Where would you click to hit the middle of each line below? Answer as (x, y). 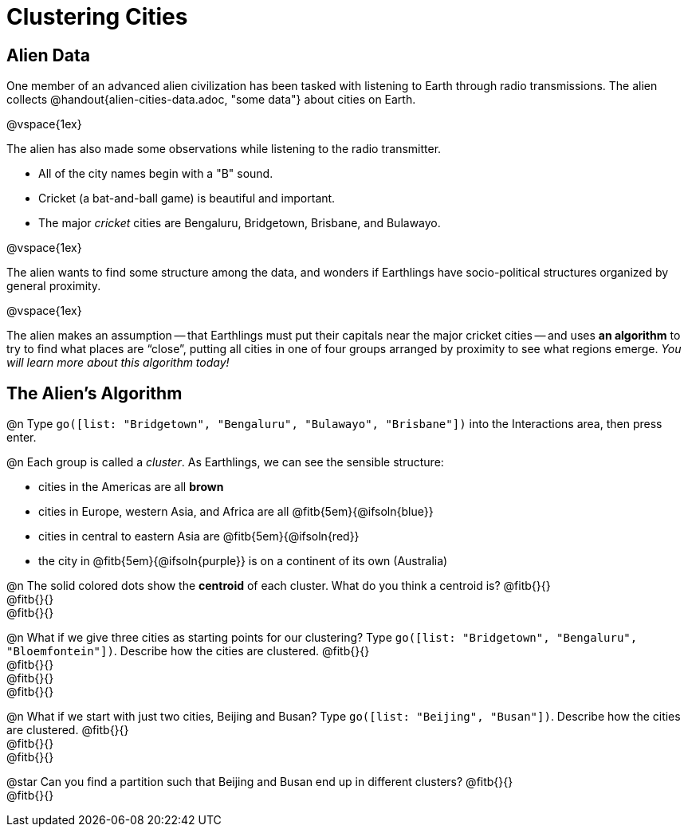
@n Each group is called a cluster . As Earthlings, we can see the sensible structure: (225, 462)
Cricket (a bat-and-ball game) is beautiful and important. (187, 198)
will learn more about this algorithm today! (118, 363)
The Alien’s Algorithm (94, 393)
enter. (22, 438)
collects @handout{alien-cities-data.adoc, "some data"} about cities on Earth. (211, 100)
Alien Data (48, 55)
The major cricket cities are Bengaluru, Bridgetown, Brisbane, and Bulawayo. (240, 223)
